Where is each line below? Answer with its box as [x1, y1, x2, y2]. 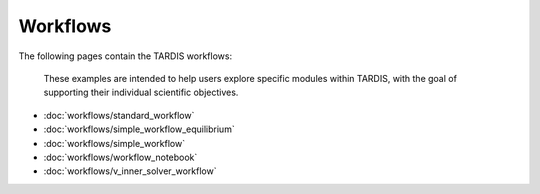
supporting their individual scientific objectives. [43, 86, 239, 99]
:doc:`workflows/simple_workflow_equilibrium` [43, 123, 235, 135]
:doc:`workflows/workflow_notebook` [43, 151, 198, 163]
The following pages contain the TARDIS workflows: [18, 50, 233, 62]
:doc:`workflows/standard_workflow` [43, 109, 195, 121]
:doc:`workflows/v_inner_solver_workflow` [43, 165, 217, 177]
